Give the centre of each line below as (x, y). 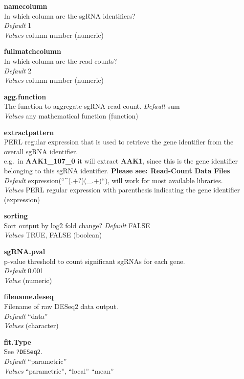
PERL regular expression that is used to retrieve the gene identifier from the (119, 142)
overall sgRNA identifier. (41, 151)
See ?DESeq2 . (23, 351)
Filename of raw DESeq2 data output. (61, 306)
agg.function (25, 96)
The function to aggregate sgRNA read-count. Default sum (92, 106)
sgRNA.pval (25, 251)
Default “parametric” (35, 361)
